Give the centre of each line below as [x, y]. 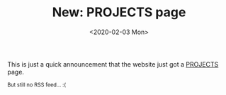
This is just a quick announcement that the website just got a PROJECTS [113, 64]
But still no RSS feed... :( [36, 85]
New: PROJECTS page [119, 12]
